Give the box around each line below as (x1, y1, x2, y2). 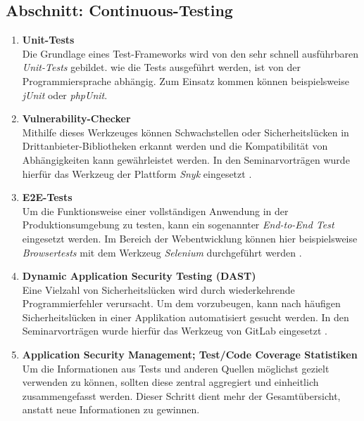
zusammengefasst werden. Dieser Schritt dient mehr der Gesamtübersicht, (22, 388, 341, 403)
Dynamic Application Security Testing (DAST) (22, 268, 256, 283)
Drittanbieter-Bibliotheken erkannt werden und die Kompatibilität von (22, 138, 328, 153)
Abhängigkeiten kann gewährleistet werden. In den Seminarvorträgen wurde (22, 152, 350, 167)
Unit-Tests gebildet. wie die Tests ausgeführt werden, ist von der (22, 60, 301, 75)
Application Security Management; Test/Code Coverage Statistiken (22, 347, 358, 362)
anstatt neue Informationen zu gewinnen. (22, 402, 200, 417)
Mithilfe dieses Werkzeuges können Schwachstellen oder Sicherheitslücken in (22, 124, 349, 139)
